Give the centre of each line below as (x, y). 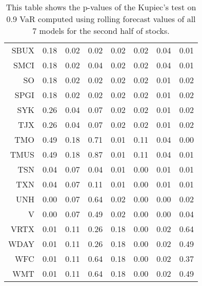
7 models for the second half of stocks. (101, 31)
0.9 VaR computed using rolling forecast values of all (101, 19)
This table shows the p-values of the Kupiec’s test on (101, 7)
